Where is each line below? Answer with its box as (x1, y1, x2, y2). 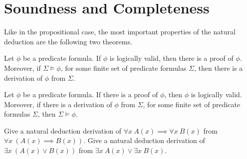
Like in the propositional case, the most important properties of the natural (4, 26, 236, 37)
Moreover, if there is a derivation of (4, 99, 112, 109)
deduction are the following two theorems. (4, 36, 132, 46)
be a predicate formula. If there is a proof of (23, 89, 158, 100)
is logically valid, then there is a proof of (109, 53, 234, 63)
